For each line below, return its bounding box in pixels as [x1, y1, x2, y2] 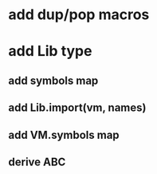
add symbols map [8, 73, 99, 87]
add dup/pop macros [8, 6, 150, 24]
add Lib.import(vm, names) [8, 101, 147, 115]
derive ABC [8, 155, 66, 168]
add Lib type [8, 42, 92, 61]
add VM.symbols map [8, 128, 120, 141]
